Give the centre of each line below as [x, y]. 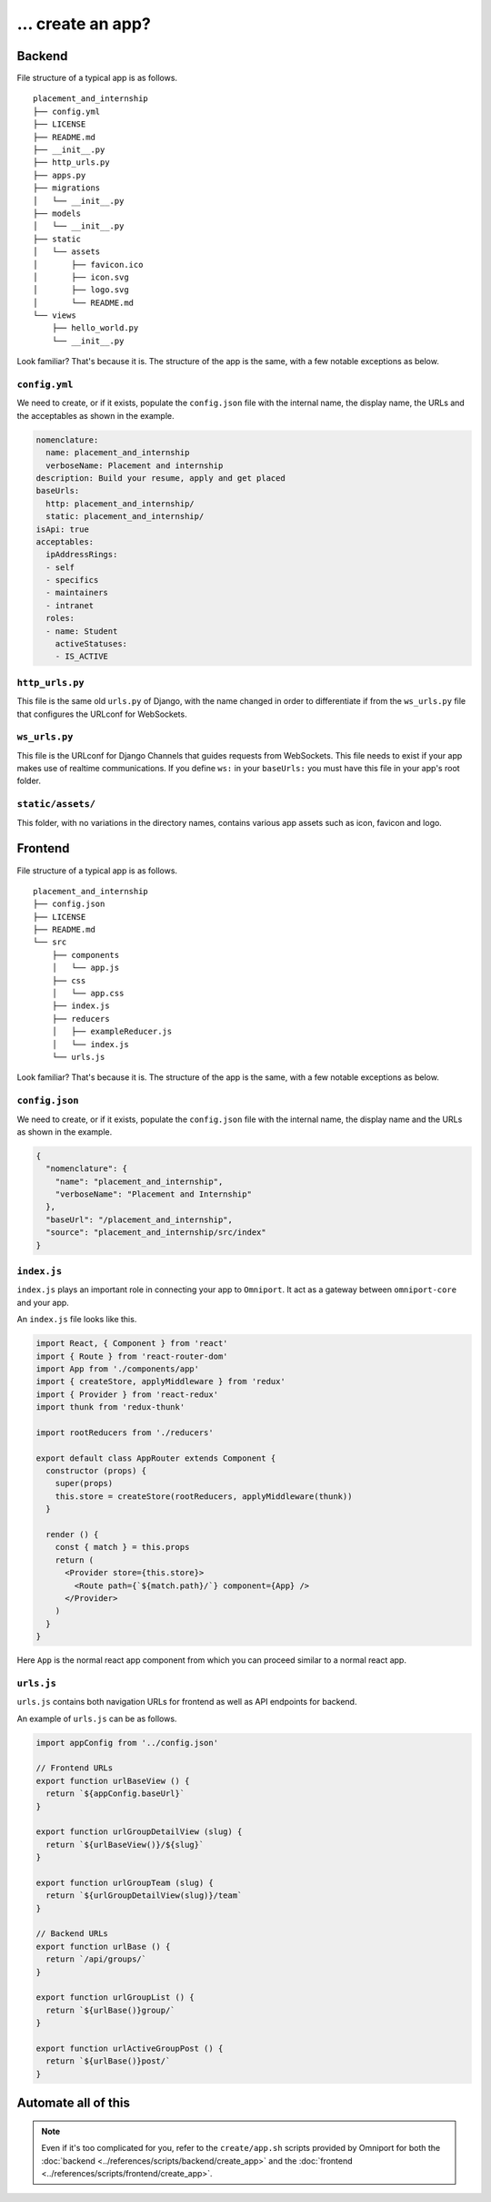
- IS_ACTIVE [82, 657]
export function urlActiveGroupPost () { [130, 2048]
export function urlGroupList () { [115, 1998]
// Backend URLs [72, 1934]
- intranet [70, 605]
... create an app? [84, 24]
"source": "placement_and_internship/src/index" [156, 1233]
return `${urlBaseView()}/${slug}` [125, 1845]
